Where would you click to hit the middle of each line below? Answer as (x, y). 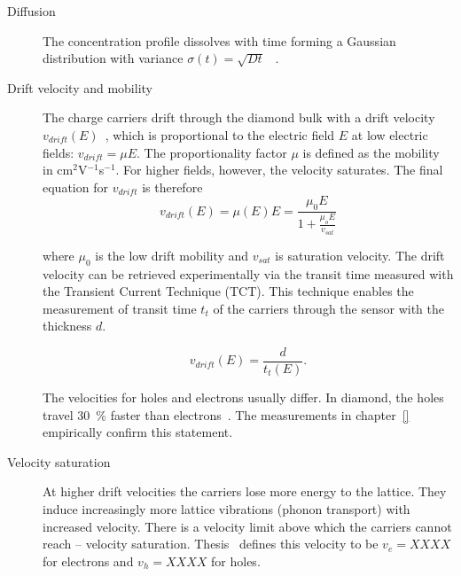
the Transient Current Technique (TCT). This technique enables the (228, 291)
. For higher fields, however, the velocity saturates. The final (279, 170)
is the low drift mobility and (172, 255)
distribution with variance (113, 58)
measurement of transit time (120, 308)
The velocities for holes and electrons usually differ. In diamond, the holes (243, 397)
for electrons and (88, 560)
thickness (67, 326)
